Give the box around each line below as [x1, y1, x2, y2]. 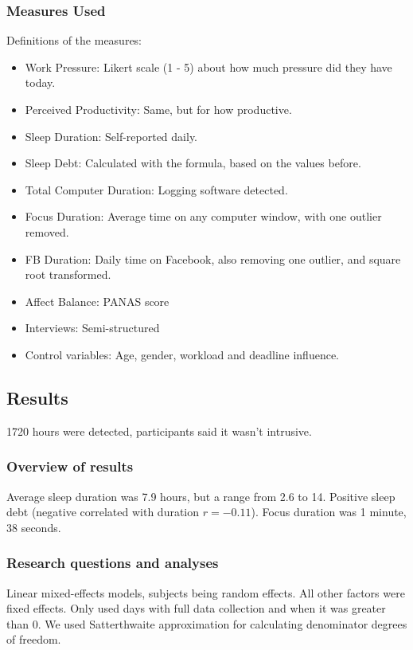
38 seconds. [6, 519, 61, 535]
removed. [25, 223, 69, 240]
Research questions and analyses [6, 553, 219, 573]
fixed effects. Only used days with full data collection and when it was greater [6, 600, 386, 617]
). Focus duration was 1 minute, [251, 503, 407, 520]
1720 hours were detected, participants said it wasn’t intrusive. [6, 422, 312, 439]
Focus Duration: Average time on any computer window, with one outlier [25, 208, 382, 225]
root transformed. [25, 266, 111, 283]
